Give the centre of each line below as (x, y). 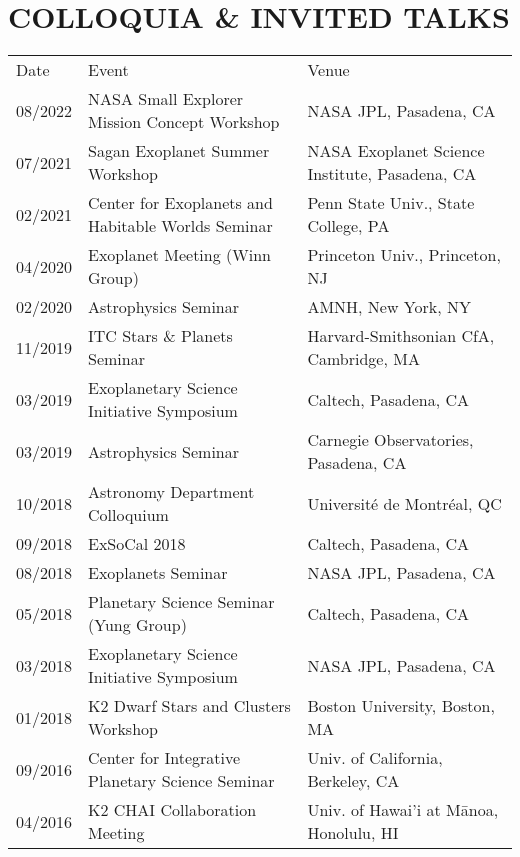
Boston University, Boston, (401, 706)
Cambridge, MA (363, 359)
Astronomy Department (171, 492)
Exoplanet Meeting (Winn (179, 255)
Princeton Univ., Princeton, (404, 255)
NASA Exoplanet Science (396, 151)
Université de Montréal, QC (404, 503)
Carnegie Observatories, (390, 440)
